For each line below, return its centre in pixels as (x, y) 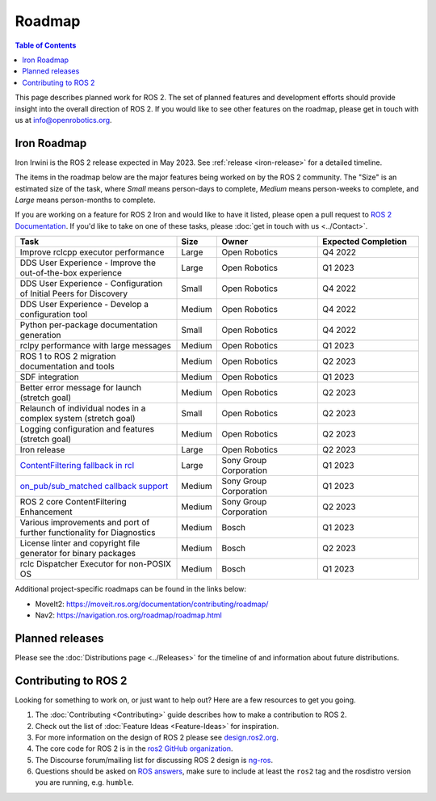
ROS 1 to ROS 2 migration (68, 356)
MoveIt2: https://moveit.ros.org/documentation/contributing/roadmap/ (152, 604)
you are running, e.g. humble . (84, 782)
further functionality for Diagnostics (88, 533)
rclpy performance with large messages (95, 346)
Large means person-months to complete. (85, 200)
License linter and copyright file (80, 543)
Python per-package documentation (89, 325)
